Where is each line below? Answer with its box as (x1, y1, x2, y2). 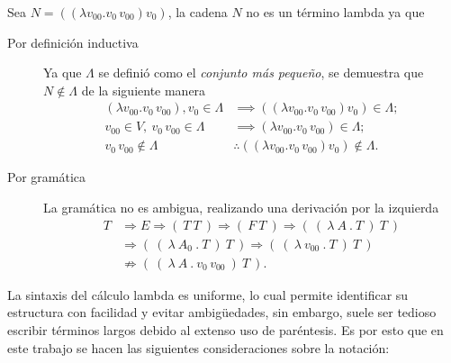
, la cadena (167, 3, 228, 21)
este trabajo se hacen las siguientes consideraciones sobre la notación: (7, 338, 390, 357)
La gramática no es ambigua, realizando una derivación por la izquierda (43, 198, 439, 217)
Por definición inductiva (7, 32, 139, 51)
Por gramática (7, 168, 86, 186)
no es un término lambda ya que (246, 3, 425, 21)
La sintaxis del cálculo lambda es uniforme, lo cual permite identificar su (7, 285, 409, 304)
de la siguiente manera (81, 80, 206, 99)
